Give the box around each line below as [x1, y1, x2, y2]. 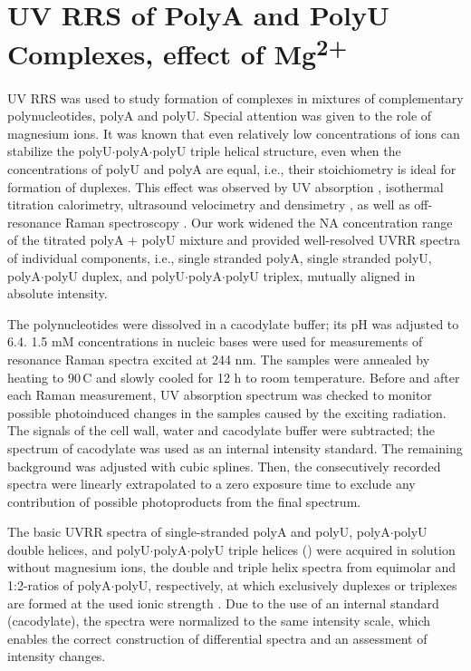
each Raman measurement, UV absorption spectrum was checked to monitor [7, 385, 432, 404]
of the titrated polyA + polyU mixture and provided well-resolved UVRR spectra [7, 230, 461, 249]
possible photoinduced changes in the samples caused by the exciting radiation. [7, 403, 447, 422]
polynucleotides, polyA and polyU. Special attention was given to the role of [7, 106, 432, 125]
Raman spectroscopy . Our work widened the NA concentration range [64, 212, 453, 231]
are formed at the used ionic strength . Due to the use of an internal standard [7, 593, 439, 612]
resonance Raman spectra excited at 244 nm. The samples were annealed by [7, 349, 430, 368]
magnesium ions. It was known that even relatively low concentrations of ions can [7, 123, 460, 142]
